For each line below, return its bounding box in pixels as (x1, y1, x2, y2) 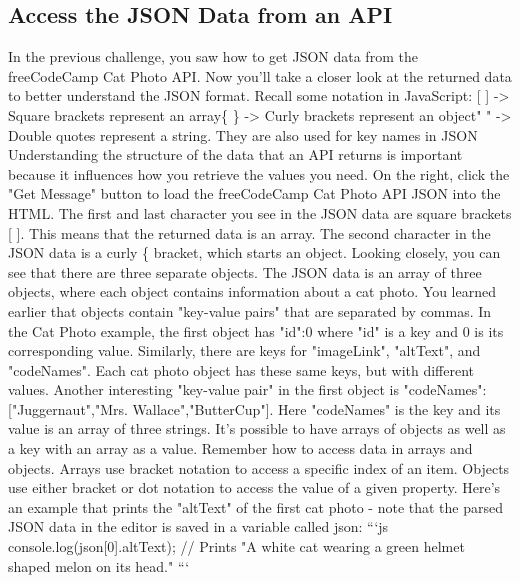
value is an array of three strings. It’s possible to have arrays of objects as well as (8, 418, 506, 439)
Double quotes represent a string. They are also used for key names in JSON (8, 124, 478, 145)
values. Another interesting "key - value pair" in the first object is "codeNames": (8, 379, 487, 400)
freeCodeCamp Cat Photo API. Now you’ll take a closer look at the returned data (8, 65, 512, 86)
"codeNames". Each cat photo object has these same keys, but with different (8, 359, 475, 380)
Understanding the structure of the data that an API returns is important (8, 144, 463, 165)
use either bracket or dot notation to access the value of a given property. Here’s (8, 477, 501, 498)
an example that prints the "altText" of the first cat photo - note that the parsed (8, 496, 504, 517)
